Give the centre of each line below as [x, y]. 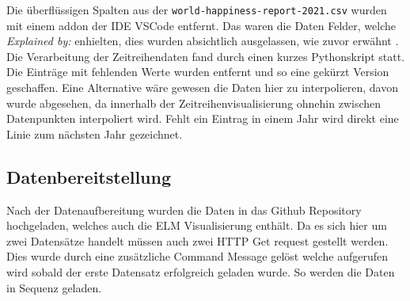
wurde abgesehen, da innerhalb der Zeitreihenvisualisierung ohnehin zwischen [194, 103]
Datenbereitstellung [89, 176]
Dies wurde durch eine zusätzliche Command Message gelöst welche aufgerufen [197, 256]
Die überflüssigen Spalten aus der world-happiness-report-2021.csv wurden [197, 10]
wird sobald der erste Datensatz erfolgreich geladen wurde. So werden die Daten [201, 271]
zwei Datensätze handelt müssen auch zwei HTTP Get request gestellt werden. [197, 240]
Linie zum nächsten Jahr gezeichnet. [95, 133]
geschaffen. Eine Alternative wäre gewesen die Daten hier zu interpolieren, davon [202, 88]
